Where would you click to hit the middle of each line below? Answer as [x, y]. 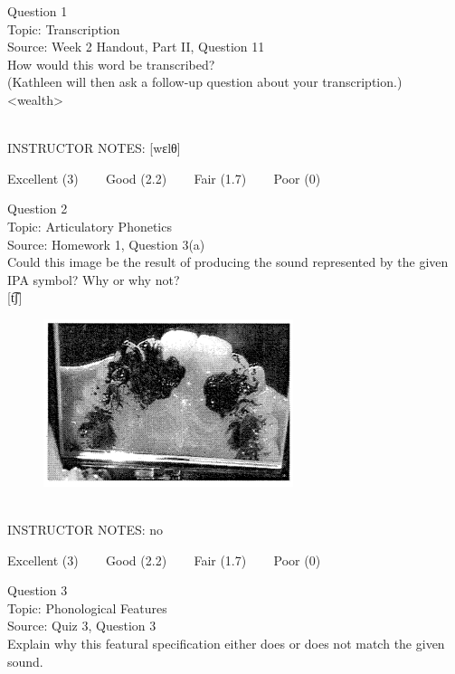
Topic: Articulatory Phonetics [90, 226]
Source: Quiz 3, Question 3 [82, 626]
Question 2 [38, 209]
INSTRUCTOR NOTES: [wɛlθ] [94, 148]
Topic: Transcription [64, 28]
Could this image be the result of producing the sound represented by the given [228, 262]
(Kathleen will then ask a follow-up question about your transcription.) [205, 82]
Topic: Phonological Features [87, 608]
